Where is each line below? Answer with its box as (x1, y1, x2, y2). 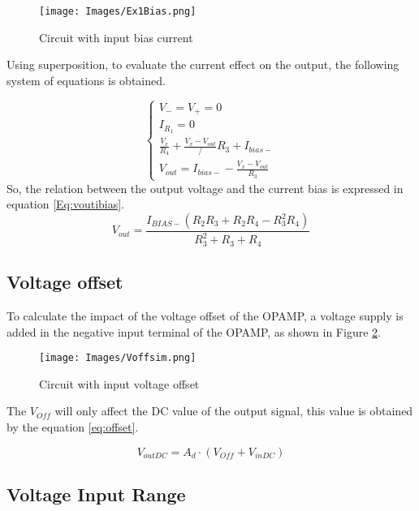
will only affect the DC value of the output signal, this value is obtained (54, 402, 413, 419)
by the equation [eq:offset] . (6, 419, 139, 436)
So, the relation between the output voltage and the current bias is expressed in (6, 179, 404, 196)
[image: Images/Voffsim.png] (39, 352, 197, 364)
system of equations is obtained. (6, 71, 166, 88)
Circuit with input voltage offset (39, 375, 200, 392)
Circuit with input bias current (39, 28, 193, 45)
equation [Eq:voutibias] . (6, 195, 125, 213)
